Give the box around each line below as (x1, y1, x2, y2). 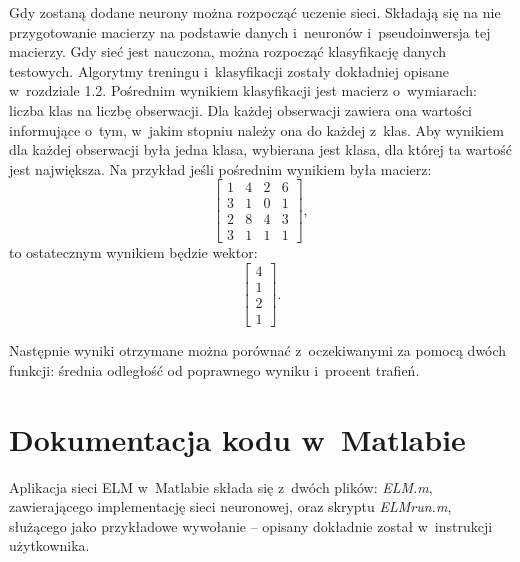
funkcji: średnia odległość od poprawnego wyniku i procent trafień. (9, 359, 420, 380)
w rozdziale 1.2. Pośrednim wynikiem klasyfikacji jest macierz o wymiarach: (9, 80, 478, 101)
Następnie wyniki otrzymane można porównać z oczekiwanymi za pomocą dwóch (9, 340, 507, 361)
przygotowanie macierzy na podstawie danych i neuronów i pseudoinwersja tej (9, 21, 491, 42)
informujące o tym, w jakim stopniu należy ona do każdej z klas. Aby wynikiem (9, 119, 504, 140)
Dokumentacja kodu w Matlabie (9, 418, 466, 459)
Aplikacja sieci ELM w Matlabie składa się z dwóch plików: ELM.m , (9, 476, 433, 497)
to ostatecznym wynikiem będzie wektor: (9, 242, 258, 263)
